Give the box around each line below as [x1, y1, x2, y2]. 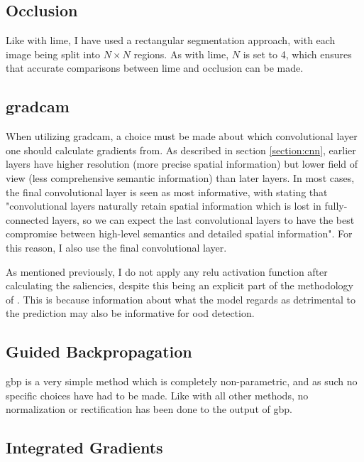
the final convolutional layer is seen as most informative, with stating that [6, 184, 328, 199]
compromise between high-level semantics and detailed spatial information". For [6, 226, 353, 241]
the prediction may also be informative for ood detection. [6, 306, 255, 321]
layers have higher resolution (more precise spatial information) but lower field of [6, 156, 358, 171]
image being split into [6, 46, 101, 61]
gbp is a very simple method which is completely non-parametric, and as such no [6, 374, 358, 389]
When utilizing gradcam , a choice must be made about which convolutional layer [6, 129, 358, 144]
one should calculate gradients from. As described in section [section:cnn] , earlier [6, 142, 356, 157]
